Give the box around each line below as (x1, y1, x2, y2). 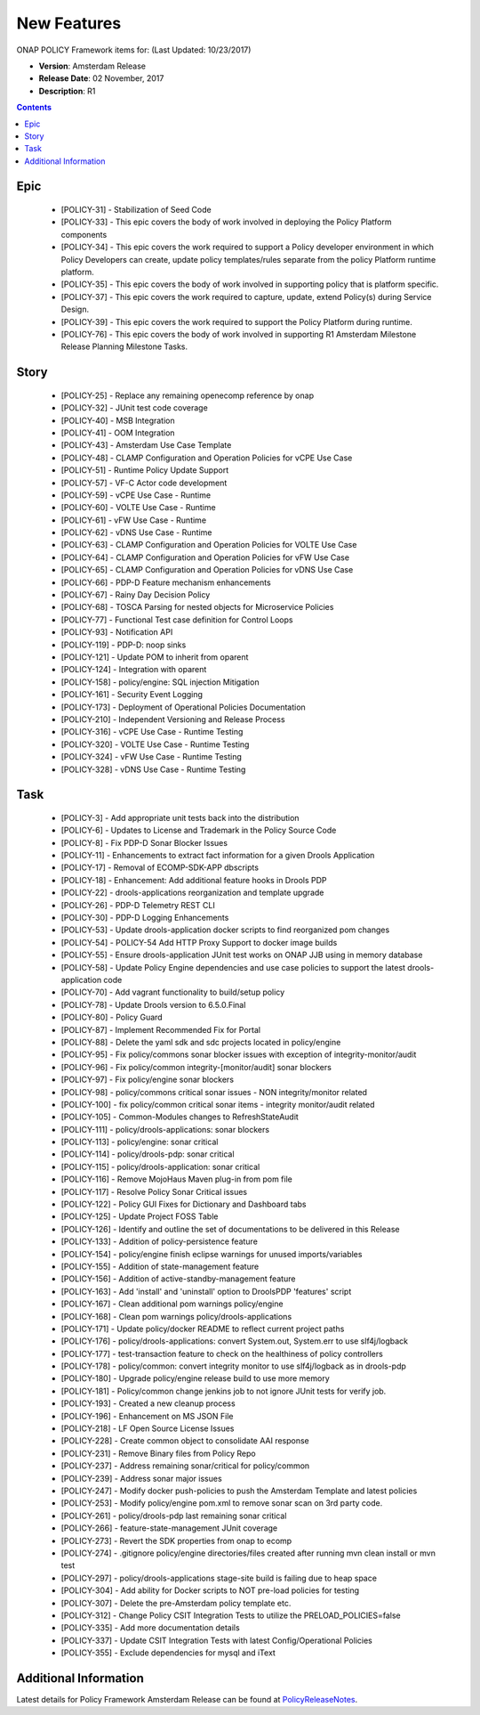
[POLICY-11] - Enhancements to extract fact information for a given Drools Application (60, 850, 375, 861)
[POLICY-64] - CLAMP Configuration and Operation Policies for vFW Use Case (60, 552, 350, 563)
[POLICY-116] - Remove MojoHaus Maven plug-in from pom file (60, 1174, 292, 1184)
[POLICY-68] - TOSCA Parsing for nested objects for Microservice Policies (60, 602, 334, 613)
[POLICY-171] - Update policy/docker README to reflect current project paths (60, 1323, 345, 1334)
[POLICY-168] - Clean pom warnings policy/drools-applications (60, 1311, 292, 1321)
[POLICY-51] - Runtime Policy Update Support (60, 465, 229, 475)
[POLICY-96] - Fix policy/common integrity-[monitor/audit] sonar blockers (60, 1061, 332, 1072)
